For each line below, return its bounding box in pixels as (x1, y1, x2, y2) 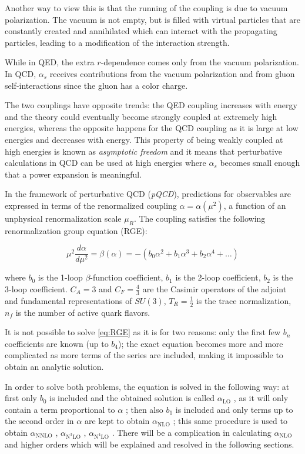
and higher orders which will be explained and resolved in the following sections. (5, 438, 294, 450)
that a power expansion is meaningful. (5, 168, 142, 180)
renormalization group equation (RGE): (5, 224, 148, 236)
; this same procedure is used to (173, 415, 287, 427)
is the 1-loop (38, 271, 83, 283)
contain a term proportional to (5, 403, 115, 415)
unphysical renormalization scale (5, 212, 122, 224)
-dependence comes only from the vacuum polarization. (100, 56, 299, 68)
